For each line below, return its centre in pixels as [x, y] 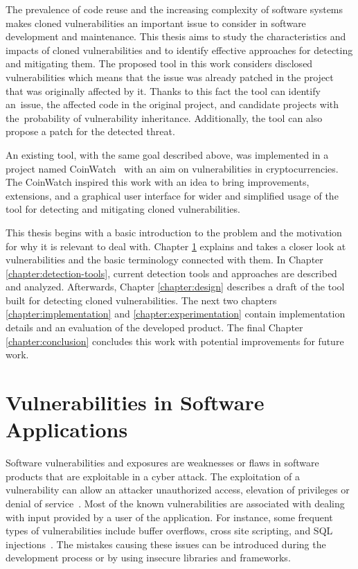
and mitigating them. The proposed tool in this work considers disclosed [159, 63]
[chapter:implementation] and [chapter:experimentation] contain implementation [176, 314]
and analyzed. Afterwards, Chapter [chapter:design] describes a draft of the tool [175, 287]
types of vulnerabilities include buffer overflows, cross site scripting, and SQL [169, 531]
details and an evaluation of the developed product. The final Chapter [154, 327]
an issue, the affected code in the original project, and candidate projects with [172, 104]
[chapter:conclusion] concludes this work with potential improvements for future [175, 341]
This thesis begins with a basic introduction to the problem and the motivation [174, 232]
